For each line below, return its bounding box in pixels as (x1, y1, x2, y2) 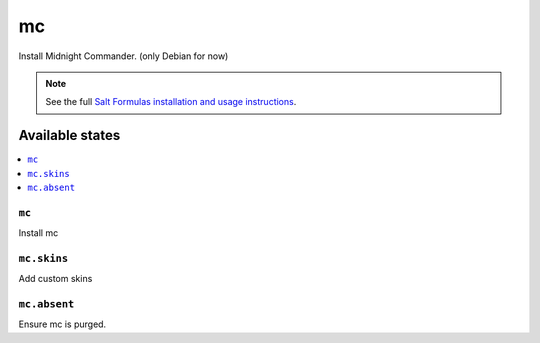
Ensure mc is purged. (18, 318, 107, 330)
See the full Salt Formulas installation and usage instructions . (45, 96, 297, 108)
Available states (18, 127, 121, 144)
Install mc (18, 227, 59, 239)
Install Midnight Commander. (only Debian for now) (18, 50, 229, 62)
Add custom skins (18, 273, 93, 285)
